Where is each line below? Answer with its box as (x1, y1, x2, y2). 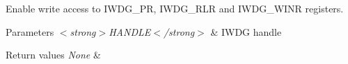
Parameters (6, 24, 54, 39)
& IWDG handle (210, 24, 282, 39)
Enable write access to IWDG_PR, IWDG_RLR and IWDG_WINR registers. (6, 1, 344, 15)
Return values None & (6, 47, 101, 62)
